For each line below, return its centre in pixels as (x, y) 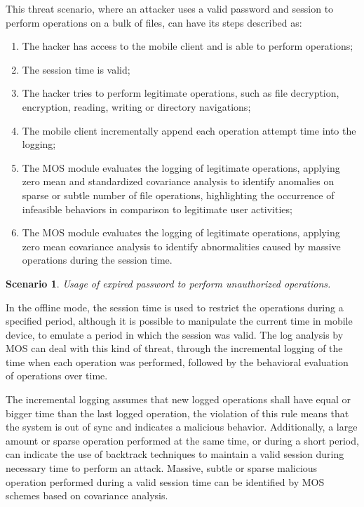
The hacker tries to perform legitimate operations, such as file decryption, (181, 93)
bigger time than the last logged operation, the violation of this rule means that (177, 413)
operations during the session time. (97, 260)
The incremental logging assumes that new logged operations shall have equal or (178, 399)
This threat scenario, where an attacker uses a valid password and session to (170, 8)
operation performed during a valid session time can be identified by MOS (165, 481)
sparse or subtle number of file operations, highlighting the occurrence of (178, 195)
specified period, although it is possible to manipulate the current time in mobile (179, 321)
